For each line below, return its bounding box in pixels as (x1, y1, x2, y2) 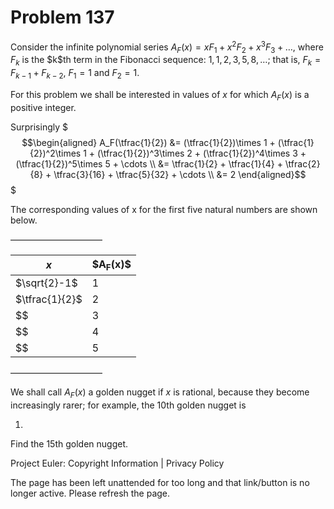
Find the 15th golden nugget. (10, 437, 129, 450)
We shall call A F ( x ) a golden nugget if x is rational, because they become (10, 386, 310, 400)
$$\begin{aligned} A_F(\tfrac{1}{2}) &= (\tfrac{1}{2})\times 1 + (21, 136, 276, 148)
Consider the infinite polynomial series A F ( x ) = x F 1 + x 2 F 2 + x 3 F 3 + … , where (10, 39, 324, 55)
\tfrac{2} (284, 157, 321, 170)
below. (10, 214, 38, 226)
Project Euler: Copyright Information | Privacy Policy (10, 457, 225, 469)
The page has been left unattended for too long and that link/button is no (10, 476, 310, 488)
